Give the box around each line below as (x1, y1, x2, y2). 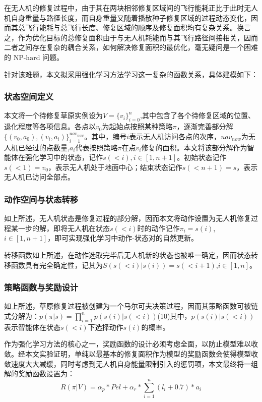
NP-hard (13, 54, 40, 62)
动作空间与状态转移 (4, 193, 79, 205)
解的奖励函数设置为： (4, 368, 75, 379)
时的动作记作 (137, 222, 180, 233)
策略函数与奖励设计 (4, 281, 79, 294)
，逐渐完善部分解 (176, 121, 233, 132)
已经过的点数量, (18, 142, 70, 152)
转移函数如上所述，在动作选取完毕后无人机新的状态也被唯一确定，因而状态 (4, 249, 251, 260)
